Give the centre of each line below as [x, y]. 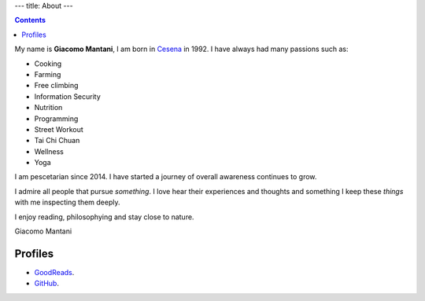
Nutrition [48, 108]
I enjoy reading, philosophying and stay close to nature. [104, 217]
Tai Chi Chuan [57, 141]
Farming [48, 74]
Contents [30, 20]
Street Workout [59, 129]
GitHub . [46, 284]
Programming [56, 119]
